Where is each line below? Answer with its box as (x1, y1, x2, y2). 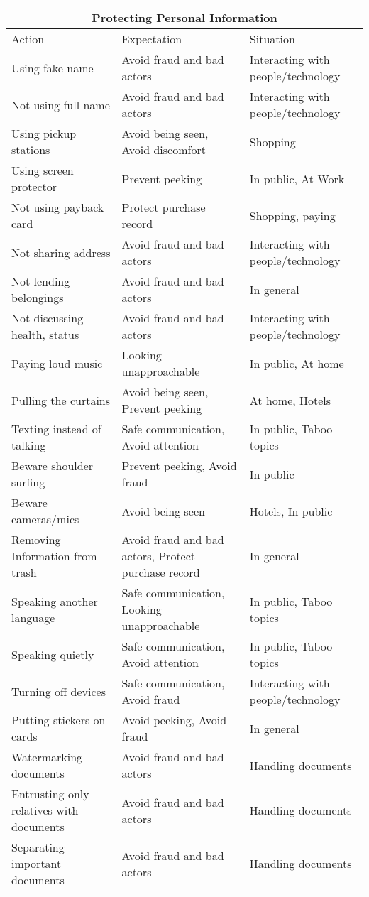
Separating (11, 839, 65, 855)
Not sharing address (11, 244, 111, 261)
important (11, 855, 62, 871)
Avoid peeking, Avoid (121, 712, 227, 728)
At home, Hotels (249, 391, 331, 408)
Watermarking (11, 749, 83, 765)
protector (11, 178, 57, 195)
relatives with (11, 802, 79, 818)
